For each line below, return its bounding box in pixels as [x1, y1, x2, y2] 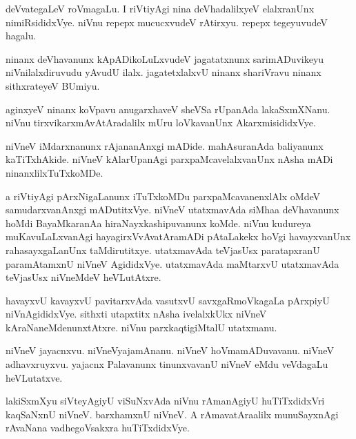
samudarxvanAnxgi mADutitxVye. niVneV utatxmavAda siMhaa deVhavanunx [6, 202, 339, 217]
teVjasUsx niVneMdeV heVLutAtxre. [6, 270, 161, 284]
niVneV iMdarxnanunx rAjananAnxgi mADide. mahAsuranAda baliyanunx [6, 138, 324, 153]
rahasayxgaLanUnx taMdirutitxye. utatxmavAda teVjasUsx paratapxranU [6, 242, 320, 257]
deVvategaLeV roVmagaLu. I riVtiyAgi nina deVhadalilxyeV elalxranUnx [6, 1, 315, 15]
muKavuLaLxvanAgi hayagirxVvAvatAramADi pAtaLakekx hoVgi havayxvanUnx [6, 229, 351, 244]
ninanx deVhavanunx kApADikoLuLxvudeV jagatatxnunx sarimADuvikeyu [6, 51, 324, 66]
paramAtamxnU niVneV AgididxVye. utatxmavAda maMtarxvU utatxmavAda [6, 256, 339, 271]
